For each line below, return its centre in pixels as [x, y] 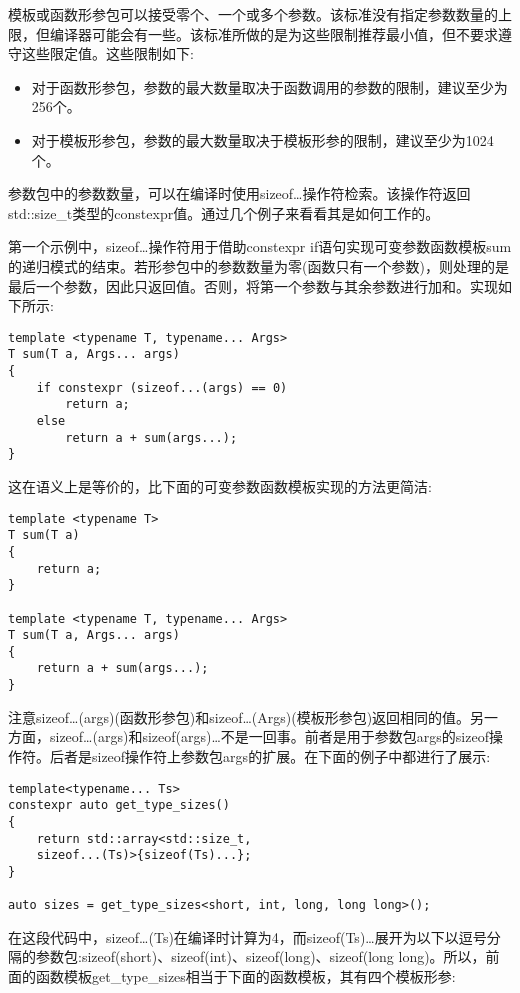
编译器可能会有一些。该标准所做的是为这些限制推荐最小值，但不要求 [273, 33]
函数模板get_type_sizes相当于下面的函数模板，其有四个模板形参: [245, 976]
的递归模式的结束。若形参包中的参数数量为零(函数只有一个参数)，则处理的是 [258, 265]
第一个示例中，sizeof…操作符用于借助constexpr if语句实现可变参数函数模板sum [260, 246]
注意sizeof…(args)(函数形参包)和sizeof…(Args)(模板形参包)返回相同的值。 [239, 716]
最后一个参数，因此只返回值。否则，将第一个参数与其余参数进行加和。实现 [253, 285]
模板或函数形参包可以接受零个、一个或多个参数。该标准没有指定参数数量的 [253, 14]
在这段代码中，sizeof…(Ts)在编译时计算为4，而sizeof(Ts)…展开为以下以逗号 [247, 936]
